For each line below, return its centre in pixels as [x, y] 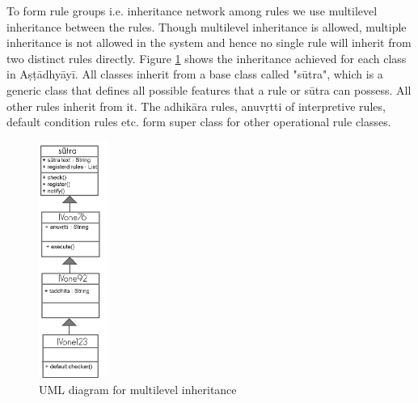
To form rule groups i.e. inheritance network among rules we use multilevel [192, 11]
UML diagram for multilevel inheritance [138, 389]
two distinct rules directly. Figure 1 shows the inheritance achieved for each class [207, 58]
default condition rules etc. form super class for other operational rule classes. [199, 122]
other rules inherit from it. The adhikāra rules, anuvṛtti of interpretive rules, [196, 106]
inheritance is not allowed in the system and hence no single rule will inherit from [209, 42]
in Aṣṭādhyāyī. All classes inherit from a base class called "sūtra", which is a [195, 74]
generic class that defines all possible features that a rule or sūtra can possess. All [209, 89]
